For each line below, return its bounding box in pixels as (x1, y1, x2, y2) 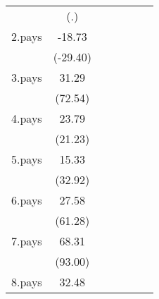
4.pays (11, 110, 42, 126)
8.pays (11, 274, 42, 290)
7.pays (11, 233, 42, 249)
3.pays (11, 69, 42, 85)
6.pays (11, 192, 42, 208)
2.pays (11, 28, 42, 44)
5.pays (11, 151, 42, 167)
